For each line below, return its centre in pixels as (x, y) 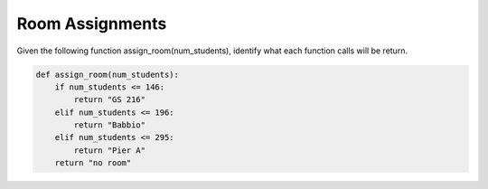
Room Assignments (92, 24)
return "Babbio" (110, 125)
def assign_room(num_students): (108, 74)
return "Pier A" (110, 150)
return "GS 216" (110, 100)
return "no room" (93, 163)
